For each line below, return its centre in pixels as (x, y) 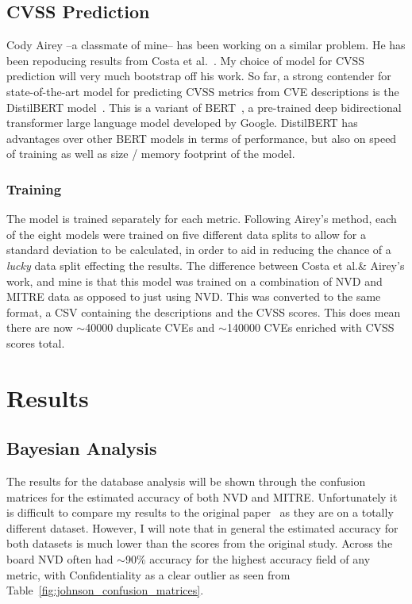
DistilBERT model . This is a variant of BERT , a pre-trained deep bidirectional (204, 107)
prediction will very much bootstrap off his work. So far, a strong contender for (199, 76)
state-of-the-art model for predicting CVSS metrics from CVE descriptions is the (203, 91)
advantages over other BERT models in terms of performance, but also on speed (202, 138)
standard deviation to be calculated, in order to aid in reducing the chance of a (199, 250)
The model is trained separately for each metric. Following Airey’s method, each (202, 219)
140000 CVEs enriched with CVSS (310, 327)
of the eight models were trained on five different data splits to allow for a (187, 234)
